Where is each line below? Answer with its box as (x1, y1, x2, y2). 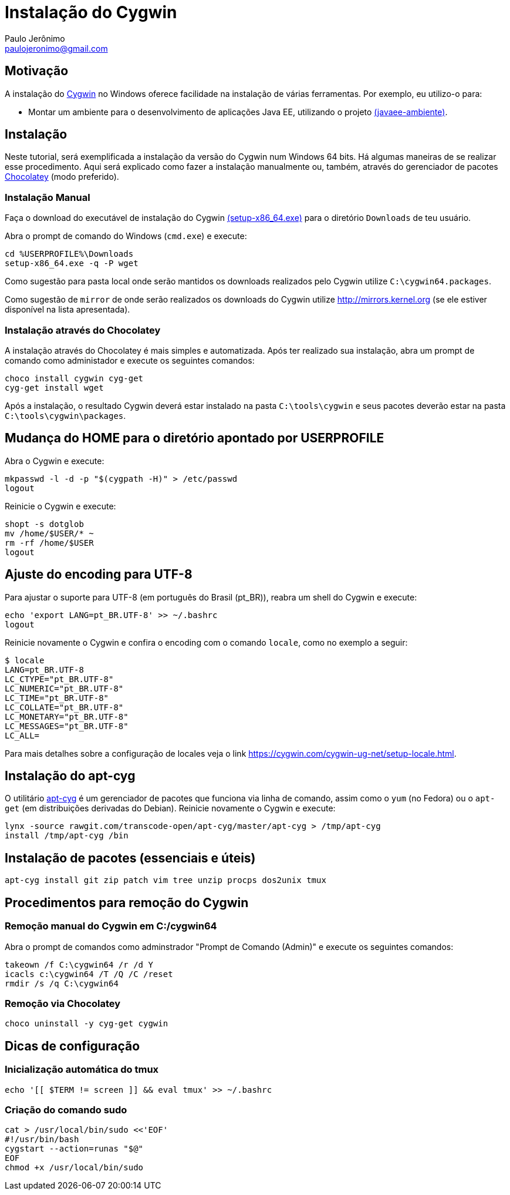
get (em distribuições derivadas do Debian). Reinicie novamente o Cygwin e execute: (5, 803, 336, 814)
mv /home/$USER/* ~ (5, 528, 94, 538)
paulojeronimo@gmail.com (5, 43, 108, 53)
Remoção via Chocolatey (5, 997, 121, 1009)
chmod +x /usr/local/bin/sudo (5, 1163, 144, 1173)
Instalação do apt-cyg (5, 768, 136, 784)
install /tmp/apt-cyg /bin (5, 831, 129, 841)
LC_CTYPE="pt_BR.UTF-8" (5, 674, 114, 684)
